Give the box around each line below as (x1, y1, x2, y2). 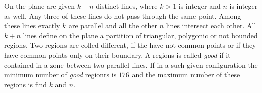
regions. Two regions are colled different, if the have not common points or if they (4, 40, 256, 50)
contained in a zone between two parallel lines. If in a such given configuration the (4, 59, 258, 70)
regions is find (4, 79, 47, 89)
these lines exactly (4, 20, 60, 31)
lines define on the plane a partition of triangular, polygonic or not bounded (23, 30, 258, 40)
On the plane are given (4, 1, 75, 11)
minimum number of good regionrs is (4, 69, 117, 80)
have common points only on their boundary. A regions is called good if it (4, 49, 231, 60)
